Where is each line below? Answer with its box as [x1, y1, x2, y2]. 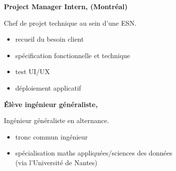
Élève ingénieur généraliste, [4, 99, 98, 109]
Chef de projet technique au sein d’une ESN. [4, 17, 137, 28]
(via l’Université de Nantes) [15, 157, 97, 167]
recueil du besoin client [15, 34, 84, 44]
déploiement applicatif [15, 82, 81, 93]
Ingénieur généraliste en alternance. [4, 115, 109, 125]
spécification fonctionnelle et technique [15, 50, 130, 60]
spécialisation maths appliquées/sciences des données [15, 148, 173, 158]
